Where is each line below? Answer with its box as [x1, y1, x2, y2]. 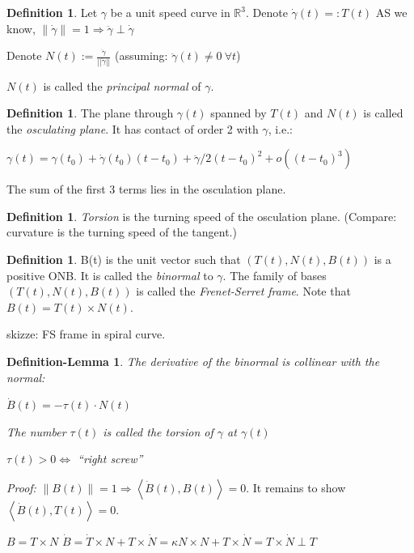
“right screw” [78, 450, 143, 467]
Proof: [6, 479, 36, 496]
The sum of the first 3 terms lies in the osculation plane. [6, 181, 286, 198]
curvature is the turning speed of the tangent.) [6, 223, 237, 240]
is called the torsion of [103, 423, 213, 440]
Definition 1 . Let [6, 4, 98, 20]
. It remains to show [246, 479, 346, 496]
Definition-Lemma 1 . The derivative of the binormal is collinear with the [6, 353, 380, 370]
